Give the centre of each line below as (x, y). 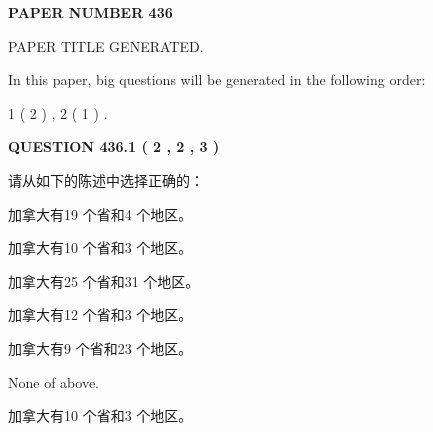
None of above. (53, 381)
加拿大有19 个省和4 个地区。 (100, 213)
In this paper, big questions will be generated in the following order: (217, 79)
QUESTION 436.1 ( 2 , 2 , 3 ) (114, 146)
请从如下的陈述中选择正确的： (106, 179)
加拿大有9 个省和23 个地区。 (100, 347)
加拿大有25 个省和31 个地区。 (104, 280)
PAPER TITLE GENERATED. (106, 45)
